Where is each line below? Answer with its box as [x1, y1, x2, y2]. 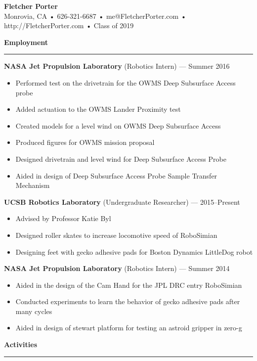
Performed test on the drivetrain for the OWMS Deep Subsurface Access [15, 77, 236, 88]
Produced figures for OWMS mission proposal [15, 137, 155, 147]
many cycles [15, 306, 52, 316]
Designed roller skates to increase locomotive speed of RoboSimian [15, 229, 217, 240]
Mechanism [15, 180, 50, 190]
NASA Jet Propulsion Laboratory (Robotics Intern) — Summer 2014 [4, 263, 230, 273]
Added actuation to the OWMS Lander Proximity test [15, 104, 181, 114]
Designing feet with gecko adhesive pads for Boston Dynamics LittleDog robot [15, 246, 253, 257]
